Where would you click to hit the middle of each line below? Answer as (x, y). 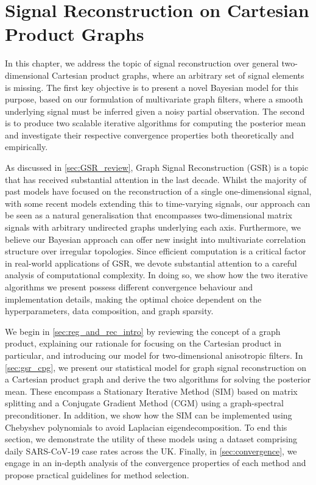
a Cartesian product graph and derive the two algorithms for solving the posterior (158, 379)
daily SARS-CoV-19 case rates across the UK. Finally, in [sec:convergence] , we (151, 451)
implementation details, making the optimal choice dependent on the (133, 299)
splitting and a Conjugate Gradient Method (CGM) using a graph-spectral (144, 403)
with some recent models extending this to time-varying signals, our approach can (158, 203)
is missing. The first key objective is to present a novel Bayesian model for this (152, 87)
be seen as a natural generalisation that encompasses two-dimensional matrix (149, 215)
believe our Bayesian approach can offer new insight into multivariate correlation (156, 239)
